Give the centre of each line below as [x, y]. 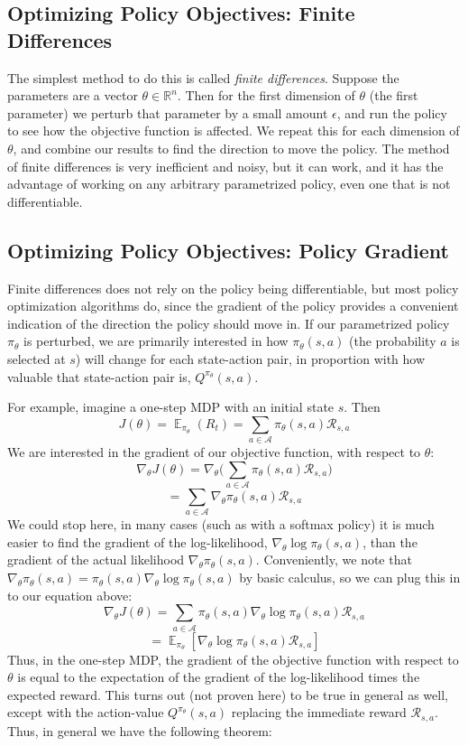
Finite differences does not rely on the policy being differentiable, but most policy [233, 288]
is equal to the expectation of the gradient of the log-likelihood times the [219, 677]
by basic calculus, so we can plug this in [350, 578]
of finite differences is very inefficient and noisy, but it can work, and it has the [225, 166]
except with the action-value [86, 712]
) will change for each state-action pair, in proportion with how [250, 358]
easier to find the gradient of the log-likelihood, [138, 541]
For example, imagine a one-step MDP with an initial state [171, 407]
